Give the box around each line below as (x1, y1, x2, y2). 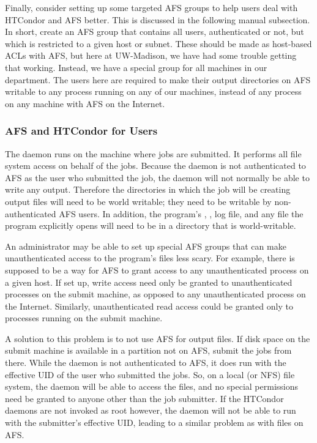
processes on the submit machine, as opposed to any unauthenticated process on (5, 288, 306, 300)
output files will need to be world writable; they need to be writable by (5, 195, 272, 207)
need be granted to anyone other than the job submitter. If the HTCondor (5, 392, 284, 404)
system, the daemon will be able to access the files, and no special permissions (5, 380, 298, 393)
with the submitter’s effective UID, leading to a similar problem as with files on (5, 416, 304, 429)
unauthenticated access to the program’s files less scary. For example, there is (5, 251, 295, 264)
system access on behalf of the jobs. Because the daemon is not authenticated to (5, 159, 306, 172)
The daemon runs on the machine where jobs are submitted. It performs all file (5, 147, 302, 160)
